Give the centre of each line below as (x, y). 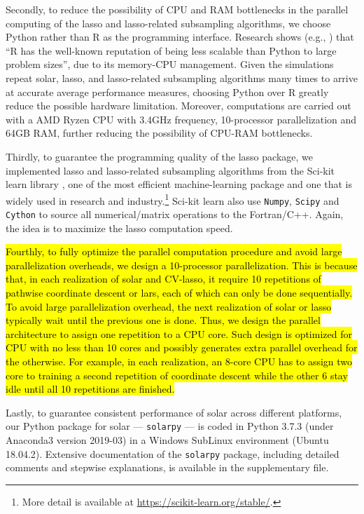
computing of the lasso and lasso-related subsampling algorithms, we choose (168, 23)
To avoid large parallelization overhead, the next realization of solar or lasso (169, 306)
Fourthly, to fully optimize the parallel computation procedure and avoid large (174, 251)
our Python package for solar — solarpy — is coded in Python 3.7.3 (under (170, 426)
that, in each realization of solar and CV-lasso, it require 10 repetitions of (163, 279)
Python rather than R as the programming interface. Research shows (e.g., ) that (180, 37)
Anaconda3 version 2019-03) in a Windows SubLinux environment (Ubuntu (167, 440)
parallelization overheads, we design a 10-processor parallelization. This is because (182, 265)
